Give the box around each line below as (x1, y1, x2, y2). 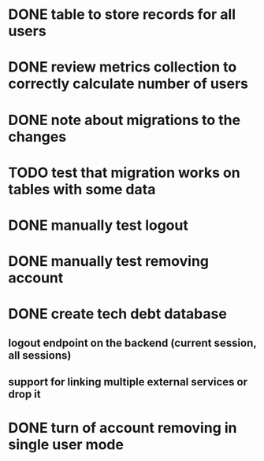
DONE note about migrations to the (8, 111, 241, 129)
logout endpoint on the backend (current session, (8, 336, 257, 349)
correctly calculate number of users (8, 75, 249, 93)
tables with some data (8, 180, 156, 198)
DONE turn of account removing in (8, 419, 237, 437)
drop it (8, 388, 41, 401)
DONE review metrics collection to (8, 58, 237, 76)
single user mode (8, 436, 125, 454)
